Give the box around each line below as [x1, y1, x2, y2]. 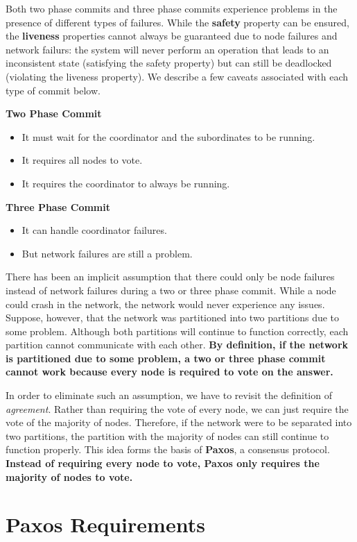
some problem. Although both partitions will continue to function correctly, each [6, 323, 349, 338]
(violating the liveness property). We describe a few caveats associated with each [6, 69, 349, 83]
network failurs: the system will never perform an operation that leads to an [6, 42, 329, 56]
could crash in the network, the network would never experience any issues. [6, 296, 325, 311]
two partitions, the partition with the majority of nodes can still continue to [6, 428, 329, 443]
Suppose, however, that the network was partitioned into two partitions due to [6, 310, 340, 325]
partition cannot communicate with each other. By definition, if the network [6, 337, 349, 352]
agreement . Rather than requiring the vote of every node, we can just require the [6, 401, 349, 416]
